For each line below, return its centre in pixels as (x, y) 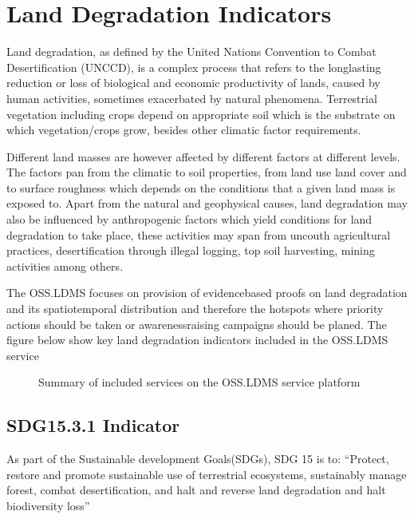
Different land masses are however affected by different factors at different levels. (203, 156)
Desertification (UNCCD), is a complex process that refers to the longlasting (194, 67)
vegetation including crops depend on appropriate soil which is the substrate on (201, 114)
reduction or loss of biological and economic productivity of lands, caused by (193, 83)
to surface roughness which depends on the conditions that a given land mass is (201, 187)
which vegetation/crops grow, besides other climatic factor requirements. (184, 130)
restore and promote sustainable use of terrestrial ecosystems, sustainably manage (207, 474)
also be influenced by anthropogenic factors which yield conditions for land (189, 219)
